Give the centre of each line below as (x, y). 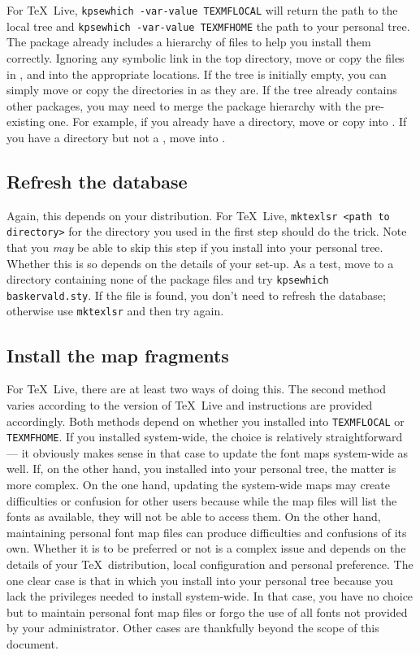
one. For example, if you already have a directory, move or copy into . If (227, 121)
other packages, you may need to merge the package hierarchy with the (184, 105)
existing (26, 121)
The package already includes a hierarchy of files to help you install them (189, 42)
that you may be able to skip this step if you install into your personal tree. (195, 247)
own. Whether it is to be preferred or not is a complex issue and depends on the (206, 548)
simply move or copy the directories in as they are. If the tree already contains (202, 90)
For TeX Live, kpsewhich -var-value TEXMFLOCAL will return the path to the (202, 10)
